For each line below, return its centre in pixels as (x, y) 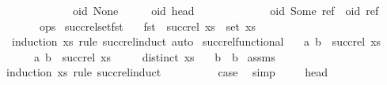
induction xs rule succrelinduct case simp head (167, 72)
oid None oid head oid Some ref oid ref (226, 10)
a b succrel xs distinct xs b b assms (154, 56)
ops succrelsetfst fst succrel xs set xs (147, 26)
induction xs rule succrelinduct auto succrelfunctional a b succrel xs (196, 41)
